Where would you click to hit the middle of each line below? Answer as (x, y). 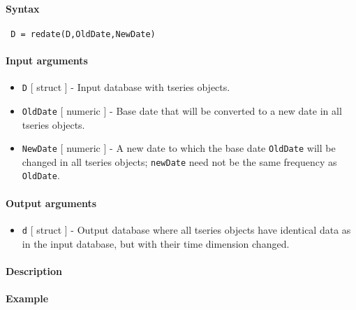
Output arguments (51, 203)
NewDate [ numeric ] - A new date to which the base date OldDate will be (179, 148)
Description (34, 270)
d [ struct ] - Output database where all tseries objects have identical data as (186, 229)
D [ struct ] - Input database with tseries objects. (126, 87)
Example (27, 298)
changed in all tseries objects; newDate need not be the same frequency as (179, 161)
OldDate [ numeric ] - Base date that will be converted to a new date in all (182, 110)
